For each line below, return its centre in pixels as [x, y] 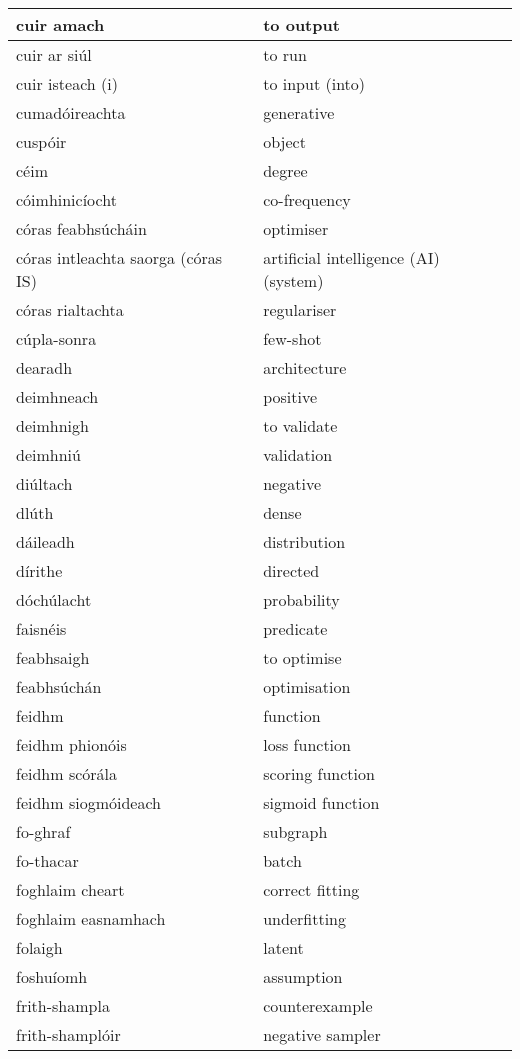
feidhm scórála [67, 773]
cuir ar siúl [54, 54]
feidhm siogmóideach [88, 802]
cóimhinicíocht [66, 199]
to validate [300, 425]
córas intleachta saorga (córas [119, 257]
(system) [293, 280]
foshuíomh [52, 976]
